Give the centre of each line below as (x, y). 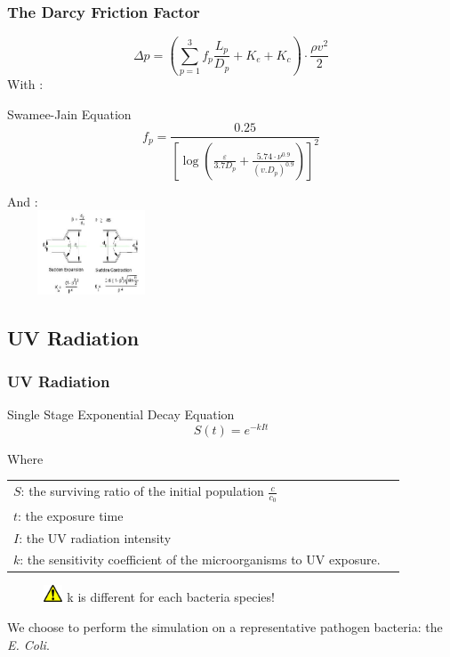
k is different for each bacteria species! (171, 597)
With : (25, 83)
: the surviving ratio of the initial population (142, 491)
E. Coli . (28, 644)
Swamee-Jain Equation (69, 114)
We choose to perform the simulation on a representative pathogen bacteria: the (225, 626)
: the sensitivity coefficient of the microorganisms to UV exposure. (200, 560)
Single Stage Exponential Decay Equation (121, 414)
